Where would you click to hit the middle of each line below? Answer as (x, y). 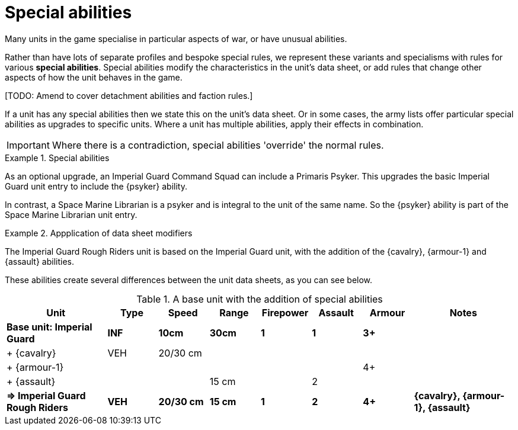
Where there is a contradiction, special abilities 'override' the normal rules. (218, 145)
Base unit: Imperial (49, 327)
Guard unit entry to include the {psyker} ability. (96, 186)
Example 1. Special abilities (57, 158)
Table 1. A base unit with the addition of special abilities (260, 299)
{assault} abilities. (39, 261)
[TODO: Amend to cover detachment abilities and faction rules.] (129, 95)
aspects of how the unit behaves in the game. (94, 77)
